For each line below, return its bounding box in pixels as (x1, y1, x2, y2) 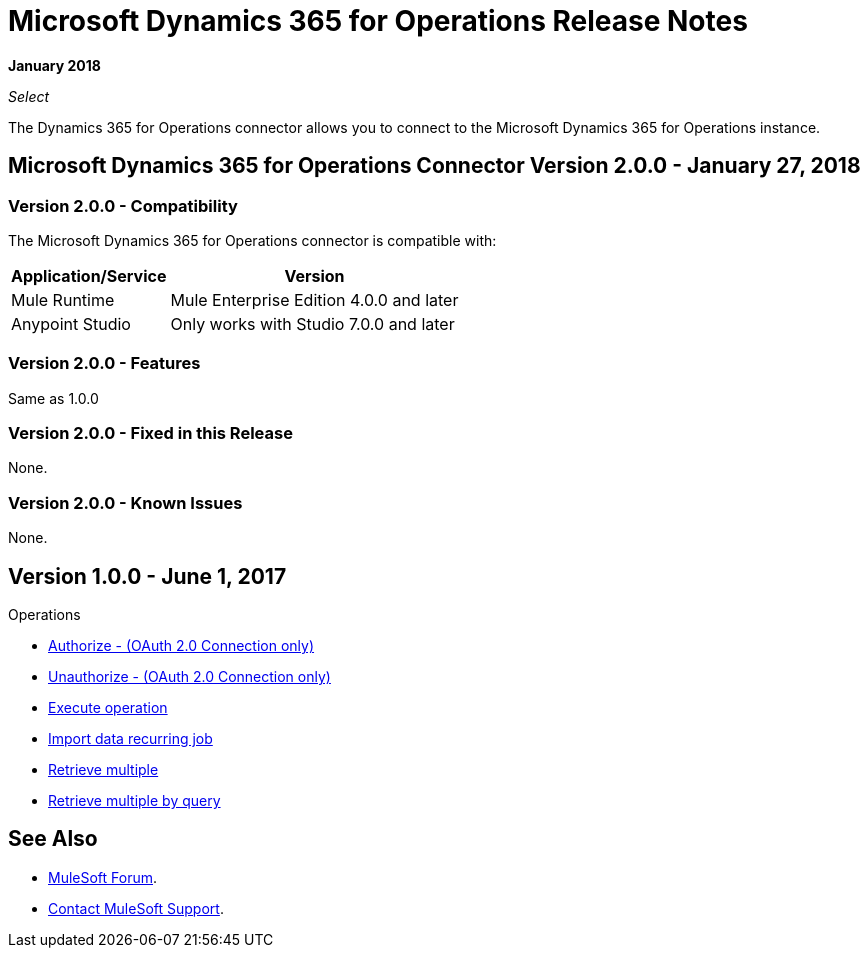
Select (8, 87, 50, 105)
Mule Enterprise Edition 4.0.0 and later (170, 289, 459, 310)
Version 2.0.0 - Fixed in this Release (8, 423, 293, 444)
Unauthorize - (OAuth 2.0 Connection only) (48, 668, 331, 686)
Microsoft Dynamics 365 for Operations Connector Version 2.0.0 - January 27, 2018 (8, 153, 861, 179)
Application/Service (11, 265, 167, 286)
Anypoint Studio (11, 313, 131, 334)
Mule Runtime (11, 289, 115, 310)
